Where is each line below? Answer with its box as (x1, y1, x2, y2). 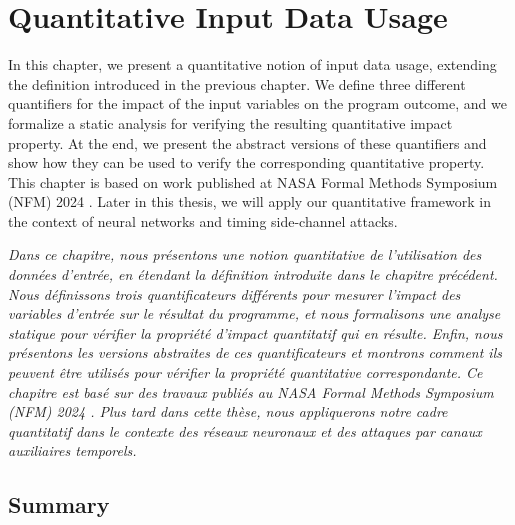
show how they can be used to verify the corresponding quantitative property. (8, 152, 485, 173)
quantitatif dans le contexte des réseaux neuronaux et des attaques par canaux (8, 420, 482, 441)
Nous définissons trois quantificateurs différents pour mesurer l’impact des (8, 283, 461, 304)
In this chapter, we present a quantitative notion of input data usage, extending (8, 54, 497, 75)
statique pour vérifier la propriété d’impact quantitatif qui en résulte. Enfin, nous (8, 322, 503, 343)
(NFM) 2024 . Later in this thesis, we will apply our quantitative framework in (8, 191, 492, 212)
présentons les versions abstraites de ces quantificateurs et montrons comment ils (8, 342, 502, 363)
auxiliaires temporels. (8, 440, 137, 461)
